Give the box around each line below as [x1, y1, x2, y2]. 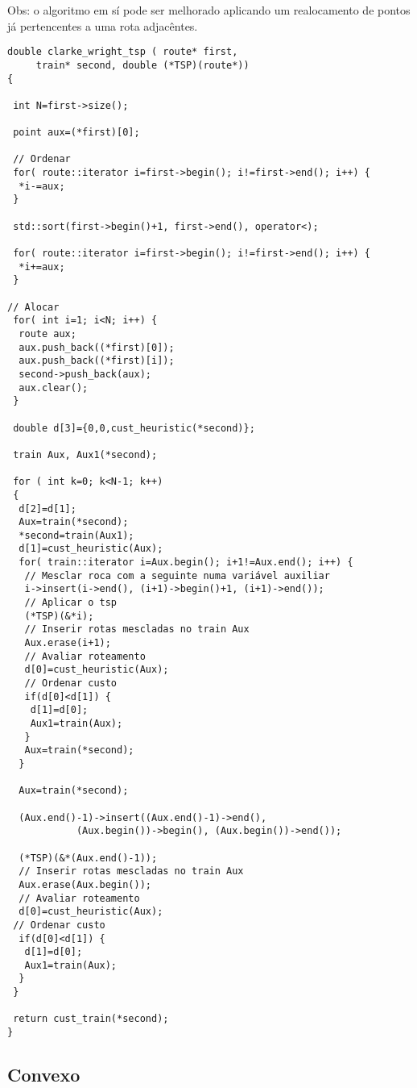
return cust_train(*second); [13, 1013, 169, 1025]
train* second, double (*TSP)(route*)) [35, 59, 250, 71]
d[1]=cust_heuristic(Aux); [19, 543, 163, 555]
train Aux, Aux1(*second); [13, 448, 158, 461]
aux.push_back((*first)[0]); [19, 341, 175, 353]
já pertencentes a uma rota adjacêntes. [7, 17, 198, 34]
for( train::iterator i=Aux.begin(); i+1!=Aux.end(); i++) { [19, 557, 353, 569]
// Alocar [7, 301, 60, 313]
